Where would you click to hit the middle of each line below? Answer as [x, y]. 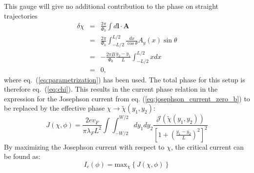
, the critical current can [207, 146]
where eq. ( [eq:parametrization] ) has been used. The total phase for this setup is [125, 79]
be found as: [22, 156]
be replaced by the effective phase [54, 108]
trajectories [21, 15]
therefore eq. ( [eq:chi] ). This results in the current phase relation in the [111, 89]
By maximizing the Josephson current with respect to [84, 146]
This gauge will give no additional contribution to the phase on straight [111, 6]
